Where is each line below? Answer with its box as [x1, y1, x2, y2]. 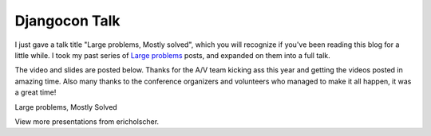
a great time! [14, 87, 57, 97]
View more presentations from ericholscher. [14, 116, 160, 126]
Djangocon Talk [14, 12, 121, 29]
